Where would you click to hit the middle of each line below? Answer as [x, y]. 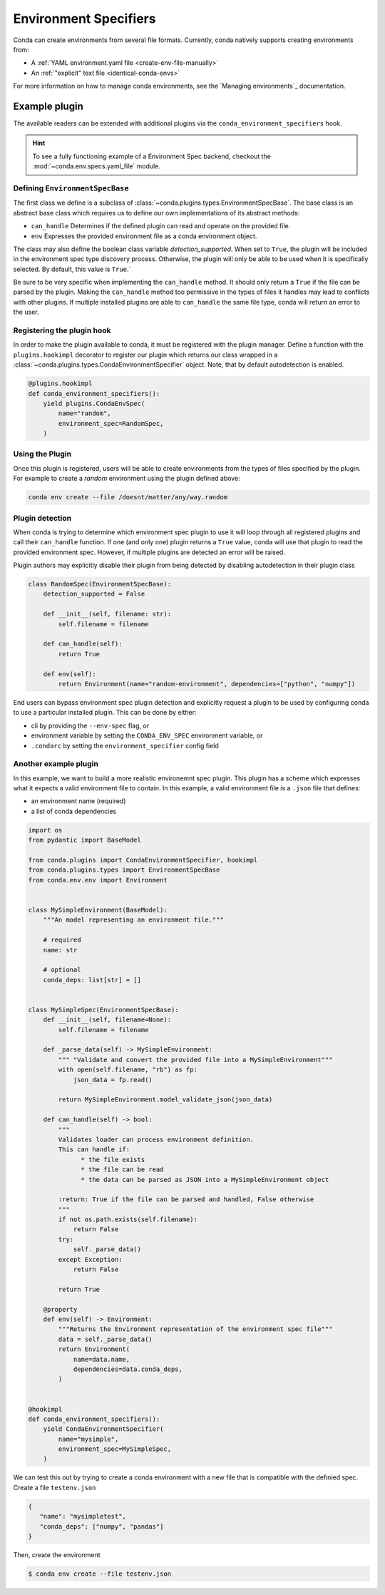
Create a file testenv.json [55, 1487]
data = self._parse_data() [105, 1339]
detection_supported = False [94, 594]
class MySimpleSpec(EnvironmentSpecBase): [103, 1010]
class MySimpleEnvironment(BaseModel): [98, 910]
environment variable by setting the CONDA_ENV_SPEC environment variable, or [147, 735]
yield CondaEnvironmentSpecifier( [103, 1429]
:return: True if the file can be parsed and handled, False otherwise [186, 1199]
